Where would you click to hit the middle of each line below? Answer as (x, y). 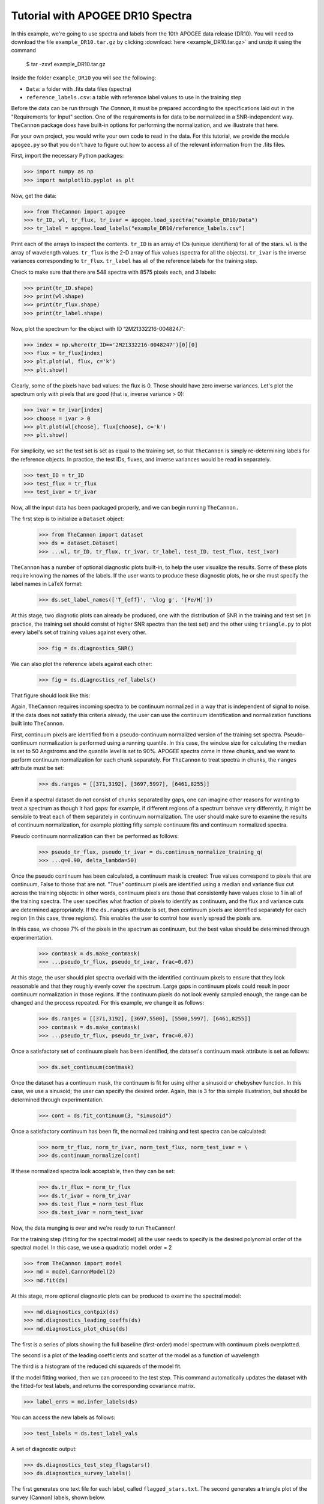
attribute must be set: (37, 768)
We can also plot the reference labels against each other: (82, 664)
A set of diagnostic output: (44, 1449)
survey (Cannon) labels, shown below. (58, 1497)
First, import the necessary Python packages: (67, 156)
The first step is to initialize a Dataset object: (67, 519)
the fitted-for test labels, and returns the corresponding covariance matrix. (103, 1386)
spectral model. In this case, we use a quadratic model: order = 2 (91, 1248)
